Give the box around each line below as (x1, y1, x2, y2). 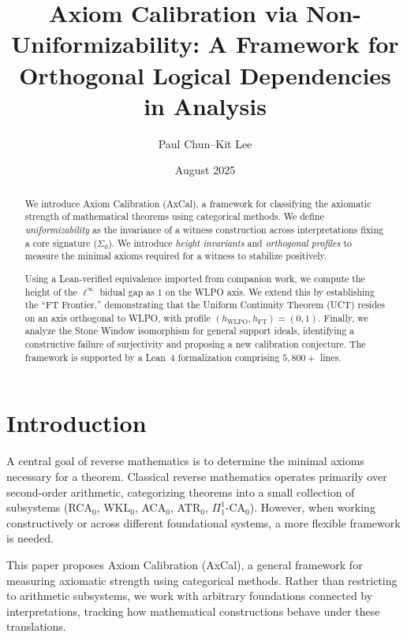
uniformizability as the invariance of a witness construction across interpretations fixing (24, 222, 383, 236)
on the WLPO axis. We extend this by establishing (165, 285, 375, 298)
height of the (24, 285, 77, 298)
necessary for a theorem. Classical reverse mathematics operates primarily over (6, 468, 387, 484)
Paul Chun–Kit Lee (158, 135, 252, 151)
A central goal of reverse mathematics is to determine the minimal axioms (6, 453, 364, 469)
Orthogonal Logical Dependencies (19, 58, 391, 91)
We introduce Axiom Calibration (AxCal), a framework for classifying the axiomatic (24, 196, 372, 210)
